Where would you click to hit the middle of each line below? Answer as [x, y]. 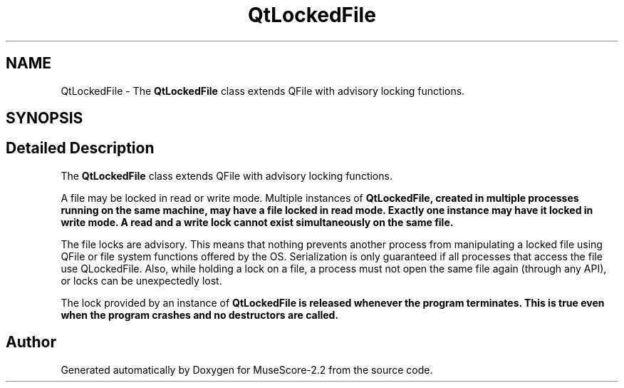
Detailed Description [80, 148]
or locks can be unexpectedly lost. [141, 280]
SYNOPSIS [45, 118]
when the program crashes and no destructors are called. [200, 315]
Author [31, 342]
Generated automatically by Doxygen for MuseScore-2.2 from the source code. [247, 369]
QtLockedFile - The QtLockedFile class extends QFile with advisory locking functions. [263, 91]
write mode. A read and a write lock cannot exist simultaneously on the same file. [257, 222]
